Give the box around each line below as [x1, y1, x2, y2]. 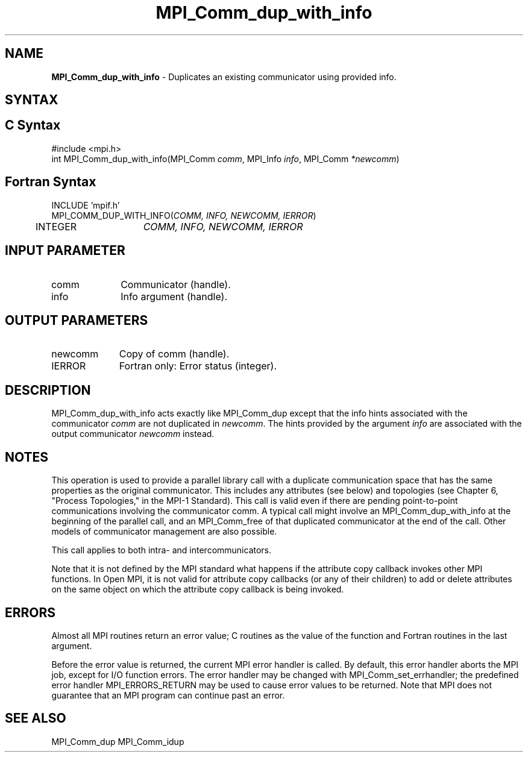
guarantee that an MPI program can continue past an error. [51, 689, 285, 700]
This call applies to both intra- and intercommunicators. [51, 545, 272, 556]
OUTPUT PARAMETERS [5, 312, 148, 328]
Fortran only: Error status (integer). [119, 360, 277, 372]
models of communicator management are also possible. [51, 526, 277, 537]
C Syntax [5, 118, 61, 133]
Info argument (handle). [121, 290, 227, 303]
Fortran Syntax [5, 174, 96, 190]
